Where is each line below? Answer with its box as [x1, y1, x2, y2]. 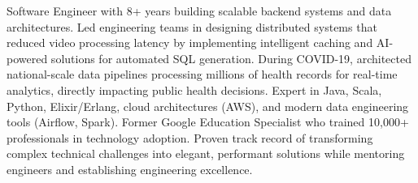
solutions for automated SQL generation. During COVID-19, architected [50, 49, 411, 66]
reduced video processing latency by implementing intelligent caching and [7, 34, 373, 51]
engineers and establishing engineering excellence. [7, 160, 253, 177]
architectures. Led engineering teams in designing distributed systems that [7, 18, 377, 35]
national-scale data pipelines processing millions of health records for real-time [7, 66, 398, 83]
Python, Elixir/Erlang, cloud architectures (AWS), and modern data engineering [7, 97, 409, 114]
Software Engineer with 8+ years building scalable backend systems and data [7, 2, 392, 19]
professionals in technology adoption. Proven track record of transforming [7, 129, 373, 146]
